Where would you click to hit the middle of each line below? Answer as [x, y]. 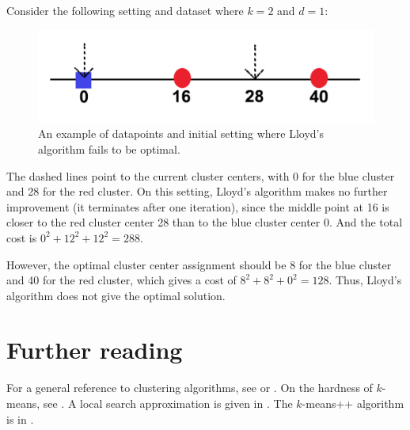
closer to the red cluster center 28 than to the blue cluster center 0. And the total [205, 222]
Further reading [95, 350]
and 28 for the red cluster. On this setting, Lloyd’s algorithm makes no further [197, 191]
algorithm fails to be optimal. [109, 148]
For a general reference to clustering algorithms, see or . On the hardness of [190, 388]
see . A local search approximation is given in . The [168, 403]
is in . [20, 419]
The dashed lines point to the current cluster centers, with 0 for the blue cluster [201, 175]
